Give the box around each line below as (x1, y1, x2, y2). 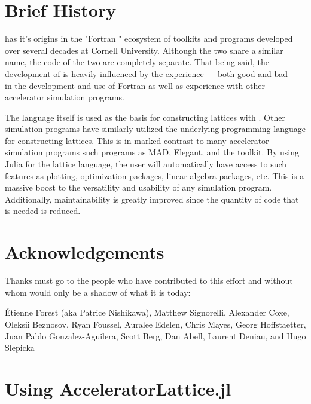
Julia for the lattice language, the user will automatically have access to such (5, 158, 287, 170)
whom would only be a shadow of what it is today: (5, 286, 191, 298)
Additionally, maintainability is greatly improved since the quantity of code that (5, 192, 299, 205)
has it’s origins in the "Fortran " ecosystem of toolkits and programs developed (5, 32, 293, 45)
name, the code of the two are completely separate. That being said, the (5, 56, 269, 68)
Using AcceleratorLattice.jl (5, 376, 231, 400)
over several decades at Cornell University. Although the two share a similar (5, 44, 283, 56)
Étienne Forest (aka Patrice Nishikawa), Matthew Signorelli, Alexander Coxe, (5, 306, 289, 319)
